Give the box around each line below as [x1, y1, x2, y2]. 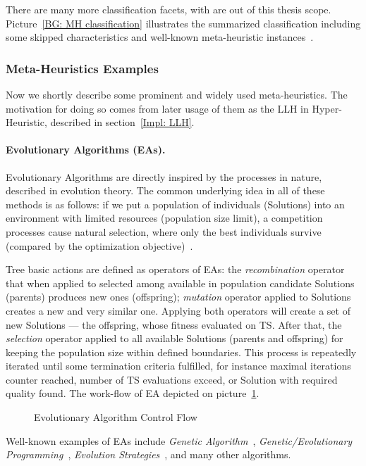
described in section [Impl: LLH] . [50, 115, 195, 130]
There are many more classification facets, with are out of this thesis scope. [6, 2, 331, 16]
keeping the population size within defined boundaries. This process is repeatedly [6, 344, 357, 359]
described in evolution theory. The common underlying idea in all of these [6, 183, 325, 198]
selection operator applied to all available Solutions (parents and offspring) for [6, 331, 343, 346]
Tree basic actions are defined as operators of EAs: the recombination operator [6, 262, 345, 277]
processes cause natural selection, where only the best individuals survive [6, 224, 322, 239]
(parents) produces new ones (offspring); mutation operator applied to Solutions [6, 289, 351, 304]
